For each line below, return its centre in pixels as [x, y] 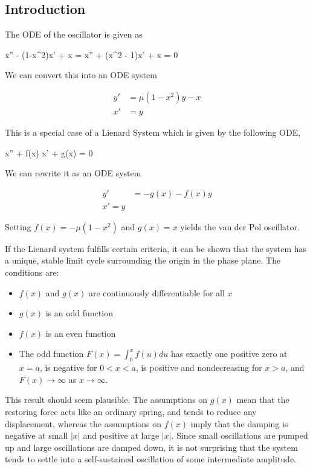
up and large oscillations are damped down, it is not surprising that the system [151, 447]
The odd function [51, 354]
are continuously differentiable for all [156, 292]
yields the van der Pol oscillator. [240, 226]
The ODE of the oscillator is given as [74, 34]
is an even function [81, 333]
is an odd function [79, 313]
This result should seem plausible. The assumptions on [106, 400]
